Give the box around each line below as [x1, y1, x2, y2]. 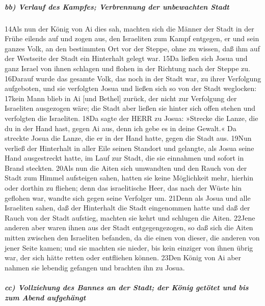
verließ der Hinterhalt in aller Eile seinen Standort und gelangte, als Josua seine [5, 142, 254, 153]
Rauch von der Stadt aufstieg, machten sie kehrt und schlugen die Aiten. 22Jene [5, 212, 255, 223]
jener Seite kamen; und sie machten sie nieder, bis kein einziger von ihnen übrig [5, 242, 253, 253]
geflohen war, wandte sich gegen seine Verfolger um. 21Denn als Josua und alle [5, 192, 251, 203]
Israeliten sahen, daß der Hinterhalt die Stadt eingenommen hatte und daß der [5, 202, 250, 213]
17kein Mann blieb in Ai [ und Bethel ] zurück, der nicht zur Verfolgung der [5, 93, 237, 103]
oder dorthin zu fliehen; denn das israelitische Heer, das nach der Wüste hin [5, 182, 242, 193]
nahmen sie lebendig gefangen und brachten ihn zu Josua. [5, 262, 185, 272]
